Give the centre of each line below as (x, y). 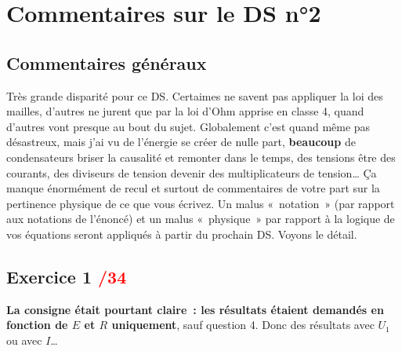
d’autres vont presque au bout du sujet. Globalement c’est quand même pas (188, 126)
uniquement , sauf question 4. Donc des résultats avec (243, 325)
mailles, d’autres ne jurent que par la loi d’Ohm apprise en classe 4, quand (185, 111)
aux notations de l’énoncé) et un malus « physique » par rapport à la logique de (201, 219)
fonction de (37, 325)
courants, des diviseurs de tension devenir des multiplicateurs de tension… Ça (192, 172)
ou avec (24, 340)
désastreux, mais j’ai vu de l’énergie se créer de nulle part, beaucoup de (181, 142)
